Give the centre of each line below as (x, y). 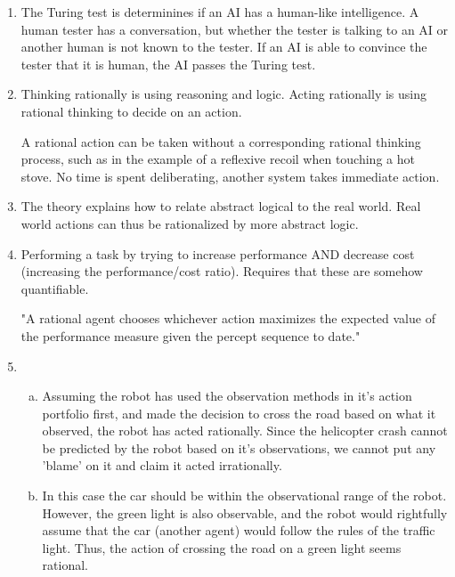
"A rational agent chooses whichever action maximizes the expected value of (228, 318)
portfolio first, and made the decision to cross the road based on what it (239, 413)
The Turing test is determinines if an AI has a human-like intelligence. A (220, 12)
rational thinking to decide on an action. (131, 111)
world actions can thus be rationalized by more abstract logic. (190, 223)
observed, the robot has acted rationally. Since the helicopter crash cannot (245, 431)
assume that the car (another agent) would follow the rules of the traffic (239, 530)
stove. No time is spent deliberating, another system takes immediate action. (230, 176)
